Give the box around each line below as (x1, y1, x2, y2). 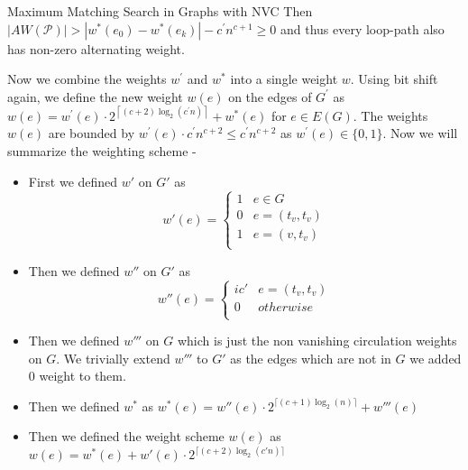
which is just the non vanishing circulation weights (177, 331, 457, 350)
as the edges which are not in (230, 348, 391, 367)
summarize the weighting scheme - (7, 142, 197, 161)
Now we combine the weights (7, 69, 167, 88)
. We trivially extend (56, 348, 170, 367)
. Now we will (382, 124, 458, 143)
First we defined (28, 171, 118, 190)
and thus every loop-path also (280, 19, 445, 38)
